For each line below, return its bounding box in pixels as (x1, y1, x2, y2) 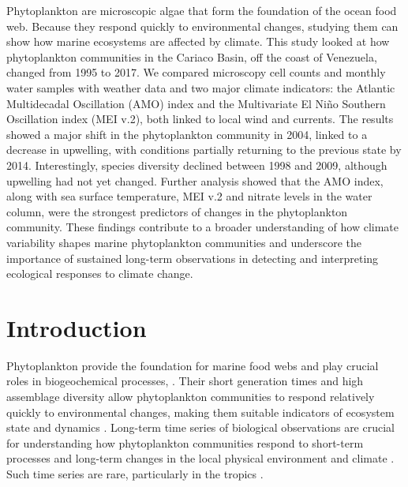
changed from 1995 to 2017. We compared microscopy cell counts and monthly (6, 64, 386, 81)
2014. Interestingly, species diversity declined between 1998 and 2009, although (6, 156, 387, 173)
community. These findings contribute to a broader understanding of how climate (6, 219, 399, 235)
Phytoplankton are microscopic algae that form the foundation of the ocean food (6, 2, 397, 18)
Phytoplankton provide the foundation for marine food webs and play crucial (6, 357, 379, 373)
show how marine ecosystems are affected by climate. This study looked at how (6, 33, 390, 50)
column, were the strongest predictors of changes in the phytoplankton (6, 203, 348, 219)
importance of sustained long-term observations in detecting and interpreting (6, 249, 379, 266)
